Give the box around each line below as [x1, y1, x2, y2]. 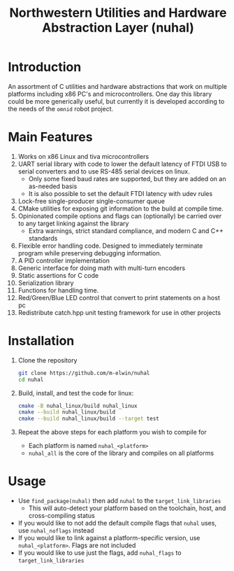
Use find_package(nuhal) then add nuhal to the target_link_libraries [17, 497, 221, 505]
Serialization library [17, 279, 74, 287]
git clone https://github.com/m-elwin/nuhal [17, 369, 150, 376]
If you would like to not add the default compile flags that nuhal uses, [17, 519, 217, 528]
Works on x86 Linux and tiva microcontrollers [17, 152, 149, 160]
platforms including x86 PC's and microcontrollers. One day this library [8, 90, 212, 98]
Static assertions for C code [17, 271, 99, 279]
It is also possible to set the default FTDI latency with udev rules [28, 189, 213, 197]
